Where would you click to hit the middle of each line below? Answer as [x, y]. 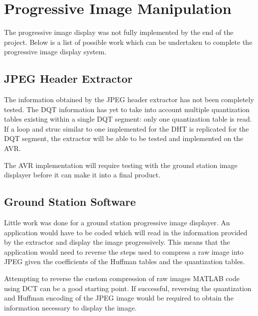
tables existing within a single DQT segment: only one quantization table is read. [128, 119]
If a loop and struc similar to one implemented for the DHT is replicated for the [127, 128]
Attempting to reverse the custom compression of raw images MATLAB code [122, 278]
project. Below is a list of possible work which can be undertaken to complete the [128, 42]
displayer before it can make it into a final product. [82, 175]
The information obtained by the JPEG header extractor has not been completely [129, 99]
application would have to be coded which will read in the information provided [126, 232]
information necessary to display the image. [70, 307]
